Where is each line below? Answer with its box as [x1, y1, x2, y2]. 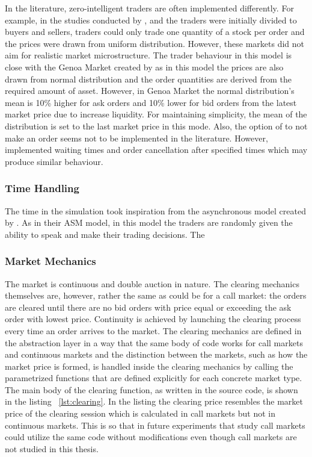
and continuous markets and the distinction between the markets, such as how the [5, 348, 308, 361]
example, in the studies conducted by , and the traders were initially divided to [5, 13, 297, 26]
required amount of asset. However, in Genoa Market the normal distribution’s [5, 84, 295, 97]
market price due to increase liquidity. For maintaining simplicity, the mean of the [5, 108, 307, 120]
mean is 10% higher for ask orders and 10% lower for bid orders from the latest [5, 96, 297, 108]
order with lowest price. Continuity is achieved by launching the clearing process [5, 312, 301, 325]
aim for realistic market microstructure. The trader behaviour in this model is [5, 49, 292, 61]
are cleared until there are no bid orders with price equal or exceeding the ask [5, 300, 292, 313]
